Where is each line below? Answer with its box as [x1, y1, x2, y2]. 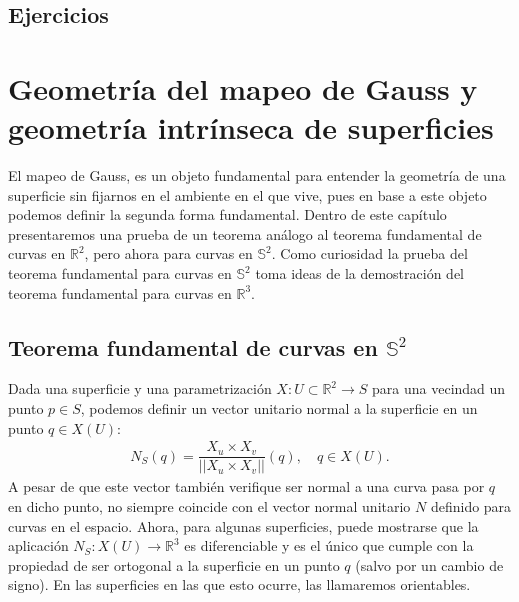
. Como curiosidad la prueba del [271, 243, 468, 264]
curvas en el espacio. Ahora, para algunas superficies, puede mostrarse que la [8, 515, 479, 536]
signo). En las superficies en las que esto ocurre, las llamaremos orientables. [8, 574, 471, 595]
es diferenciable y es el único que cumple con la [184, 535, 474, 556]
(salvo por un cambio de [355, 554, 504, 575]
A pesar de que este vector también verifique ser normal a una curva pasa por [8, 476, 485, 497]
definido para [430, 495, 512, 516]
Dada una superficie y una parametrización [8, 378, 272, 399]
